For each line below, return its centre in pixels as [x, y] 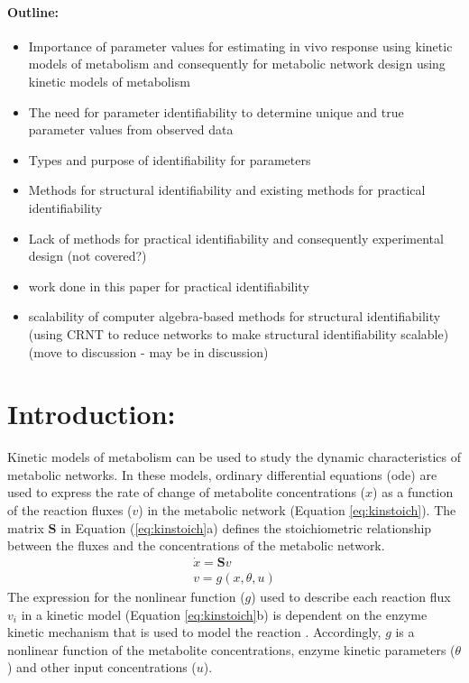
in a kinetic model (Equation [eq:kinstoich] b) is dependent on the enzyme [224, 614]
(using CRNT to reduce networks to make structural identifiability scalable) [239, 333]
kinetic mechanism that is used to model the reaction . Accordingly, [194, 632]
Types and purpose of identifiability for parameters [170, 159]
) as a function [413, 492]
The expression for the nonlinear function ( [126, 597]
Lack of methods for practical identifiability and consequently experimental [236, 238]
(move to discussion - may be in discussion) [148, 351]
